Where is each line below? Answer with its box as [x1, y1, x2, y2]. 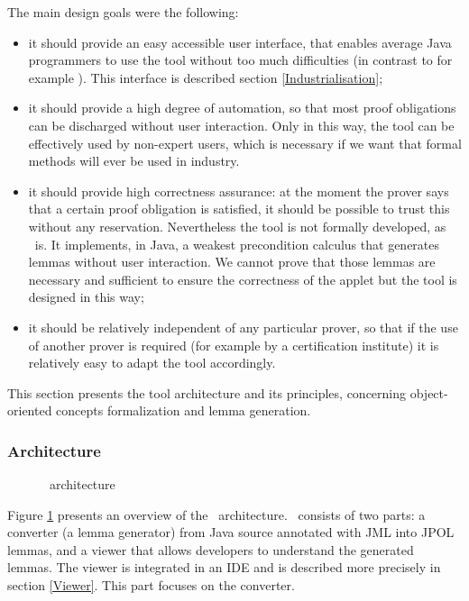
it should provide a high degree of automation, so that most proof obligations [28, 98, 456, 117]
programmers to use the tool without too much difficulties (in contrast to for [28, 50, 453, 69]
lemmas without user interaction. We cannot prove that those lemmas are [28, 252, 436, 271]
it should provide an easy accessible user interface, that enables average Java [28, 32, 452, 51]
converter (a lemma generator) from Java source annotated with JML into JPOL [7, 523, 455, 542]
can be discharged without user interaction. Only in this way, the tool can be [28, 115, 455, 134]
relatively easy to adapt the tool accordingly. [28, 353, 276, 372]
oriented [7, 401, 52, 420]
